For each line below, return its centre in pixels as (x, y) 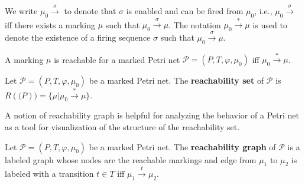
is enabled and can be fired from (185, 10)
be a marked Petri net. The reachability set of (176, 80)
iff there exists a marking (50, 24)
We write (21, 10)
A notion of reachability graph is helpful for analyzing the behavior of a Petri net (152, 115)
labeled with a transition (49, 174)
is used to (270, 24)
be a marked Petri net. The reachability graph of (182, 146)
